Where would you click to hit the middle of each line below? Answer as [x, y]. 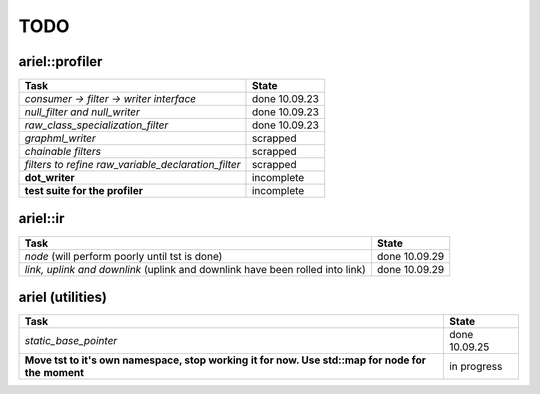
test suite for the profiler [84, 191]
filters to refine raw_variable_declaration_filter [132, 165]
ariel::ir [41, 218]
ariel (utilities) [63, 297]
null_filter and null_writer [82, 112]
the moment [54, 373]
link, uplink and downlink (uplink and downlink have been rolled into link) [195, 269]
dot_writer [49, 178]
